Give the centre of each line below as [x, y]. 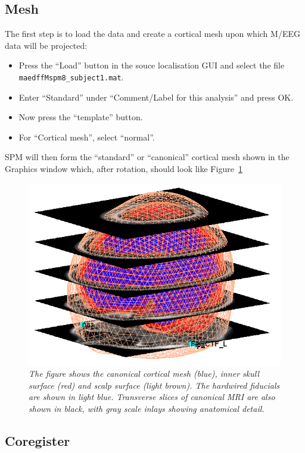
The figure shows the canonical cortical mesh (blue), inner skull [144, 374]
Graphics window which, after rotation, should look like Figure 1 [124, 169]
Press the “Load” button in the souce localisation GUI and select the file [152, 65]
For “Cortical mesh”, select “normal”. [87, 137]
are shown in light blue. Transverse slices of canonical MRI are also [152, 397]
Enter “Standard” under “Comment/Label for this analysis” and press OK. [156, 97]
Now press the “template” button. [81, 117]
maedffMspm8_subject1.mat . [71, 76]
